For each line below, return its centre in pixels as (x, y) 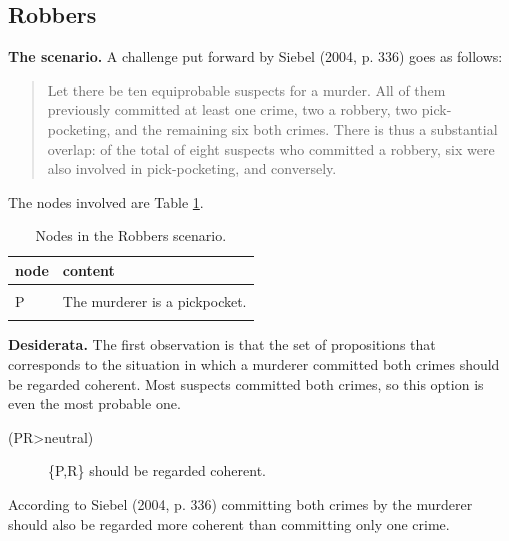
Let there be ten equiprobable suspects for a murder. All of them (246, 89)
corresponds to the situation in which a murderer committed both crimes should (254, 363)
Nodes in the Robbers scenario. (131, 235)
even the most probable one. (94, 403)
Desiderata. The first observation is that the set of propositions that (222, 344)
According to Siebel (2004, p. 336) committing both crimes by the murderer (240, 503)
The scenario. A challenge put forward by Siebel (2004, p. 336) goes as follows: (255, 56)
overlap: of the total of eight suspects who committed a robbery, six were (271, 148)
